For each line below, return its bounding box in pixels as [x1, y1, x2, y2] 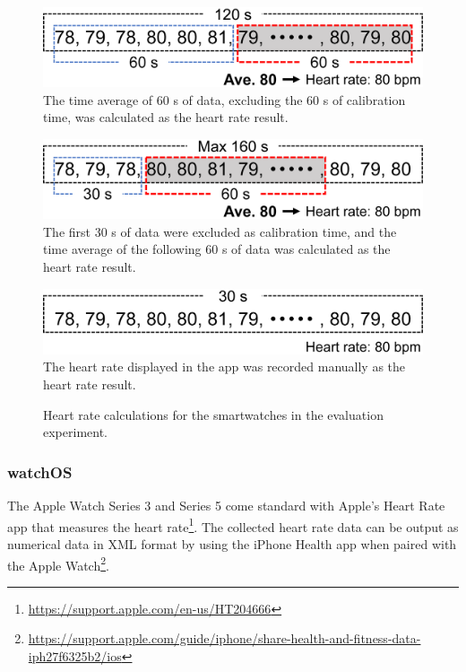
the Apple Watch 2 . [7, 553, 109, 574]
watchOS [7, 460, 73, 483]
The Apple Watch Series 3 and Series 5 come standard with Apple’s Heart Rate [7, 496, 445, 515]
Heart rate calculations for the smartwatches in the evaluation [43, 405, 384, 423]
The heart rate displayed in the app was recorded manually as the [43, 357, 406, 376]
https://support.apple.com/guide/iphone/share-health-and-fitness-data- [28, 629, 421, 648]
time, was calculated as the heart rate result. [43, 108, 289, 127]
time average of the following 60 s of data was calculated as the [43, 240, 391, 258]
